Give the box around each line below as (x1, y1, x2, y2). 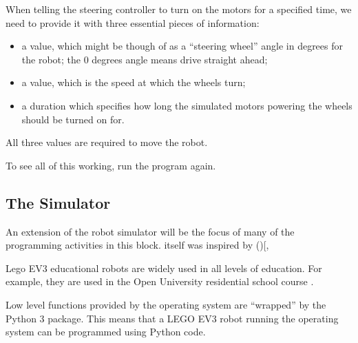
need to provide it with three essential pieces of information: (6, 15, 260, 30)
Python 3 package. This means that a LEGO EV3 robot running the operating (6, 311, 339, 325)
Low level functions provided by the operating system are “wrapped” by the (6, 297, 326, 311)
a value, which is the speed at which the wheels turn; (21, 75, 246, 90)
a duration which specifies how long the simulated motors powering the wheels (21, 98, 352, 112)
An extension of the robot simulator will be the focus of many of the (6, 224, 295, 238)
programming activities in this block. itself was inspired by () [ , (6, 238, 269, 252)
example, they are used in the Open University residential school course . (6, 274, 314, 289)
